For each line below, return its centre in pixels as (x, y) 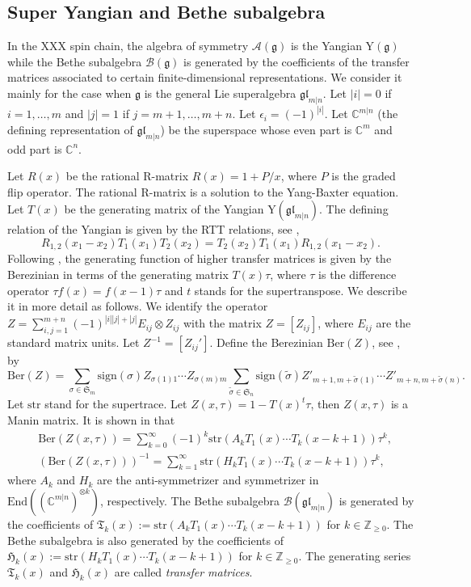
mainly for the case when (69, 93)
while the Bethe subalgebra (75, 61)
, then (325, 404)
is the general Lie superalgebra (220, 93)
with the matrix (222, 323)
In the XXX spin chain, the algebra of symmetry (128, 46)
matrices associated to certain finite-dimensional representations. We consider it (205, 77)
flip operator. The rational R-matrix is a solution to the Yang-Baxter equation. (203, 191)
